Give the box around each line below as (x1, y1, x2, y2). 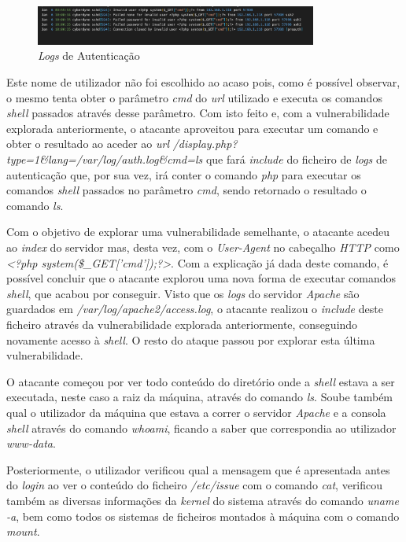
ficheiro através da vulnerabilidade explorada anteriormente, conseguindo (6, 315, 358, 332)
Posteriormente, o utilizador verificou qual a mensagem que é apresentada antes (6, 461, 390, 477)
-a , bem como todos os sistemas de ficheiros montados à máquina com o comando (6, 507, 400, 524)
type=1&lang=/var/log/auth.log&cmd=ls (6, 151, 203, 168)
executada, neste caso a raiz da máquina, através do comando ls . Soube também (6, 389, 393, 405)
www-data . (6, 435, 56, 452)
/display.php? (172, 135, 238, 152)
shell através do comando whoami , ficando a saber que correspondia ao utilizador (6, 419, 397, 436)
